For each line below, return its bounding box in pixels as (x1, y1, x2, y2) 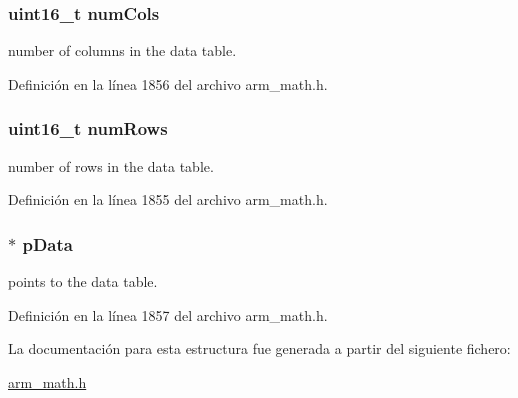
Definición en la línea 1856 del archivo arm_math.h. (8, 73, 328, 94)
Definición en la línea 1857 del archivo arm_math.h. (8, 304, 328, 325)
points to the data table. (8, 271, 158, 292)
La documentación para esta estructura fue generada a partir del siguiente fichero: (8, 338, 511, 359)
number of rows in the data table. (8, 155, 214, 176)
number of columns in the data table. (8, 40, 237, 61)
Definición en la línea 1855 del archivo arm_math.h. (8, 189, 328, 210)
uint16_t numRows (8, 116, 168, 141)
